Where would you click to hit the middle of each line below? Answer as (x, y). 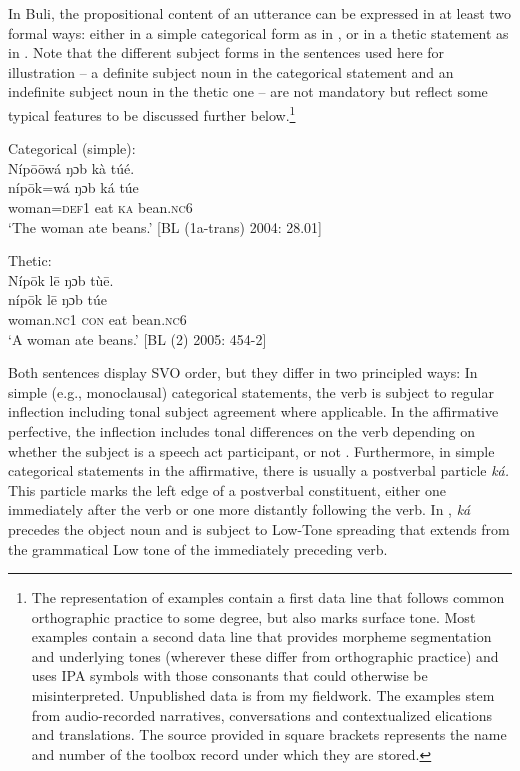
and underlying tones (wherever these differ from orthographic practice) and (265, 655)
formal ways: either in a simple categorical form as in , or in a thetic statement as (258, 32)
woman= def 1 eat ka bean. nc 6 (100, 207)
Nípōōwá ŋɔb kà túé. (71, 167)
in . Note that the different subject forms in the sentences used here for (226, 52)
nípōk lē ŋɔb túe (57, 299)
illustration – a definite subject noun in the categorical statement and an (231, 71)
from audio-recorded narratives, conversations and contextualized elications (262, 714)
